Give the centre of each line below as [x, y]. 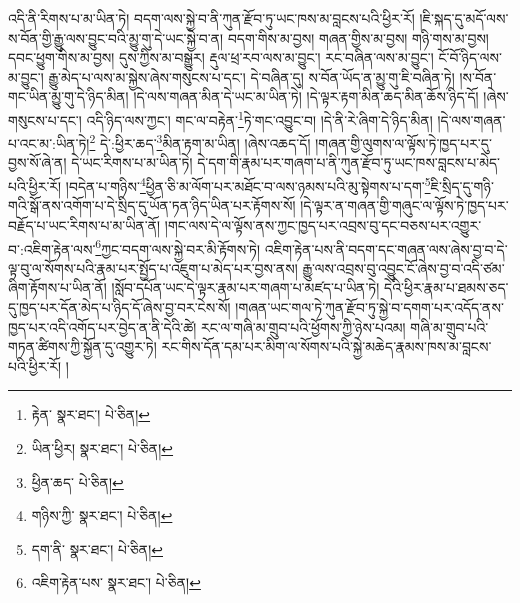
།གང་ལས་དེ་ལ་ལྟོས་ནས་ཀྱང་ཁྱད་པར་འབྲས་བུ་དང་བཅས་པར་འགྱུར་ [323, 224]
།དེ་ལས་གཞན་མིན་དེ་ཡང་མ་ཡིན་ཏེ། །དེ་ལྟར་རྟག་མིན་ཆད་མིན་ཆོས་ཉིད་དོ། [306, 96]
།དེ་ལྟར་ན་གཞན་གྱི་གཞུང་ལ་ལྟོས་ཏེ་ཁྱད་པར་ [404, 205]
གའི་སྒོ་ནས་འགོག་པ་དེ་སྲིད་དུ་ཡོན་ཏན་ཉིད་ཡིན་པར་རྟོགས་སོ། [152, 205]
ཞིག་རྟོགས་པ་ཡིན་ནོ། [57, 287]
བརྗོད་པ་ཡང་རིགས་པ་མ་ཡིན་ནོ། [84, 224]
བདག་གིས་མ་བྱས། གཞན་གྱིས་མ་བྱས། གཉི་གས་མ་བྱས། [358, 37]
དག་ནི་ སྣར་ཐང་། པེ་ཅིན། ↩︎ [97, 548]
